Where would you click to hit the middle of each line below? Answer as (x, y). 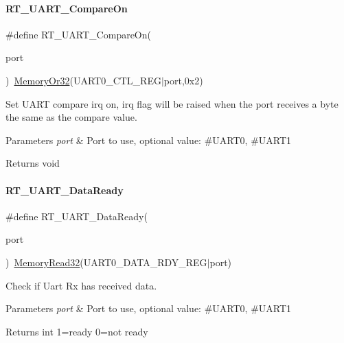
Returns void (33, 163)
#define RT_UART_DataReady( (77, 216)
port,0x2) (183, 80)
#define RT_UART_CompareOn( (78, 34)
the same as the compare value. (71, 117)
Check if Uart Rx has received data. (81, 285)
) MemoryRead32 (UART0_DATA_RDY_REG (106, 262)
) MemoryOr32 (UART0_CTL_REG (83, 80)
